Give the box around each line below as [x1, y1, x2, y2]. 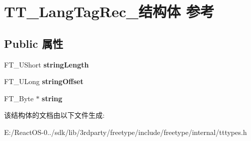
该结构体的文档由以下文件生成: [4, 110, 105, 120]
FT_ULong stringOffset [4, 76, 83, 87]
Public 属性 [4, 35, 63, 51]
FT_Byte [4, 93, 34, 103]
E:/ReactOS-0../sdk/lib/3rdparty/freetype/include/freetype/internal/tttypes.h [4, 126, 247, 137]
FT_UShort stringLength [4, 59, 89, 69]
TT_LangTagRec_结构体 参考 [4, 1, 214, 22]
